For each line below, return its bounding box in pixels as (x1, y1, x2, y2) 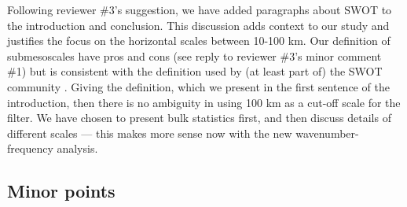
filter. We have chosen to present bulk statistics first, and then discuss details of (7, 109, 391, 126)
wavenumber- (295, 124, 359, 141)
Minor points (7, 179, 115, 203)
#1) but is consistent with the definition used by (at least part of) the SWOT (7, 63, 383, 79)
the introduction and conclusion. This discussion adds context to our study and (7, 17, 390, 33)
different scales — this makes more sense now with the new (7, 124, 292, 141)
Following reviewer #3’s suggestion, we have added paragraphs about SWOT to (7, 2, 392, 17)
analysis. (57, 140, 98, 157)
